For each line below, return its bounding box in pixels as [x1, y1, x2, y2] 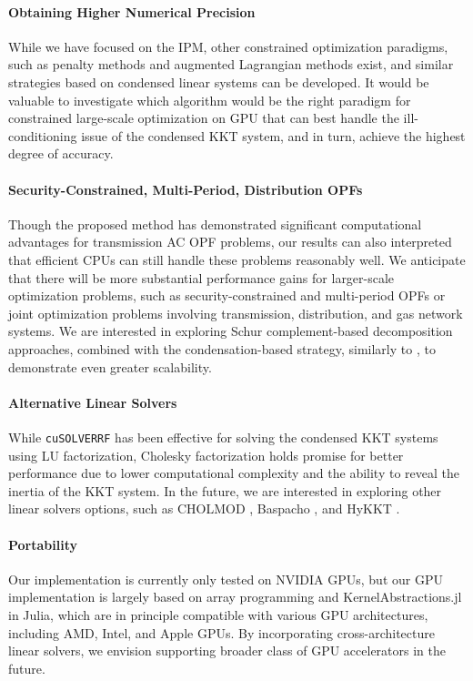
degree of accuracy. [8, 144, 114, 163]
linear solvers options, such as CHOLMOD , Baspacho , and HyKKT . [8, 499, 400, 518]
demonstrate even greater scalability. [8, 357, 212, 376]
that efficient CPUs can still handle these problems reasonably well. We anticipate [8, 249, 466, 269]
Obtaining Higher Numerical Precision [8, 2, 256, 21]
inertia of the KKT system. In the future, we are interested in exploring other [8, 481, 442, 500]
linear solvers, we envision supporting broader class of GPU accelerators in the [8, 641, 446, 660]
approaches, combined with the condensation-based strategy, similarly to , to [8, 339, 436, 358]
